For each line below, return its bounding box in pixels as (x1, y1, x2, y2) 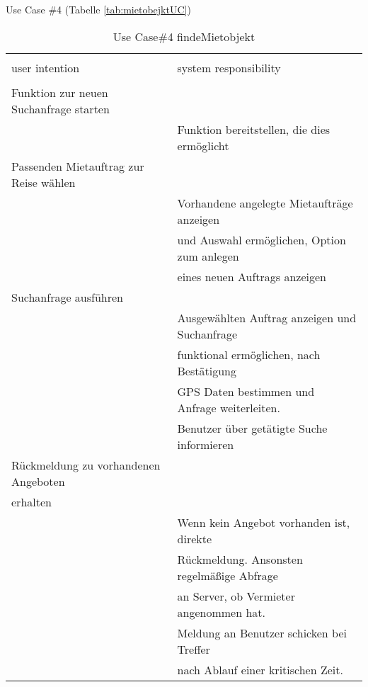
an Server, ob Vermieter (177, 587, 295, 604)
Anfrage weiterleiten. (177, 399, 280, 416)
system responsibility (177, 59, 281, 76)
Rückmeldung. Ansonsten (177, 550, 303, 567)
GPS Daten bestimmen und (177, 382, 315, 399)
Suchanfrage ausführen (11, 288, 124, 305)
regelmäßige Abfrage (177, 567, 278, 584)
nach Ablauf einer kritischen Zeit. (177, 661, 343, 678)
